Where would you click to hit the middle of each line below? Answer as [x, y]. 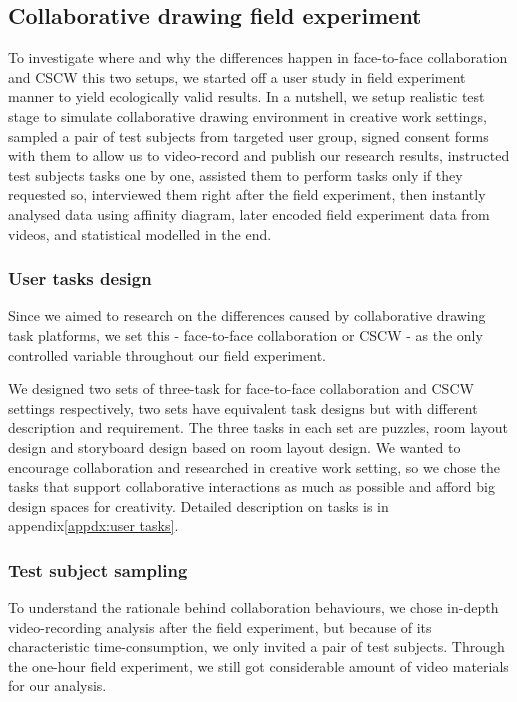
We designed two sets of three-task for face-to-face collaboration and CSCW [241, 388]
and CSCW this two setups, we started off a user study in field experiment [237, 76]
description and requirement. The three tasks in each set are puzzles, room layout [258, 427]
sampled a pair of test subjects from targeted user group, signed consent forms [248, 135]
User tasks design [80, 278]
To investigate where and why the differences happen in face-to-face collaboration [258, 57]
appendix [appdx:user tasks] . [93, 525]
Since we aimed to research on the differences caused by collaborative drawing [247, 315]
